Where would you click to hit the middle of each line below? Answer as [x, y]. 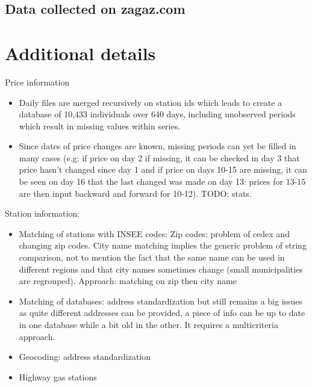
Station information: [42, 213]
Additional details [80, 53]
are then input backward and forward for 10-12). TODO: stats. [135, 193]
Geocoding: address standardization [85, 357]
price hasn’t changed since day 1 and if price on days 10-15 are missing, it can [163, 169]
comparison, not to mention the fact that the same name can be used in [152, 257]
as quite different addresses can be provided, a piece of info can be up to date [162, 313]
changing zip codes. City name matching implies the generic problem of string [163, 245]
